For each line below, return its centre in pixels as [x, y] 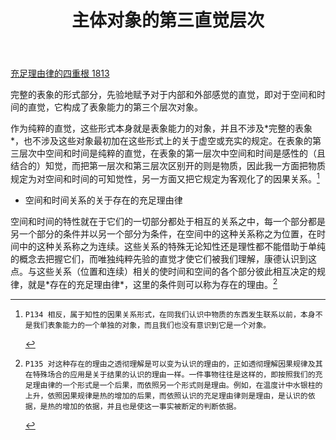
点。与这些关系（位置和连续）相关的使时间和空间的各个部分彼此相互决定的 [163, 271]
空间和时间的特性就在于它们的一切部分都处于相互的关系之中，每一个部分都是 [168, 221]
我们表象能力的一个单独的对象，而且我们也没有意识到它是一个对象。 [152, 325]
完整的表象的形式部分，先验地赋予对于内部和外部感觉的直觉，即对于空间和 [163, 95]
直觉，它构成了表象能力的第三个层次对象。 [115, 107]
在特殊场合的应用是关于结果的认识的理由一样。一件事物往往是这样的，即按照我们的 [170, 374]
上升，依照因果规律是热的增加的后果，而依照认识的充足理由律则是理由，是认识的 [166, 396]
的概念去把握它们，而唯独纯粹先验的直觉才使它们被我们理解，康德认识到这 [163, 258]
